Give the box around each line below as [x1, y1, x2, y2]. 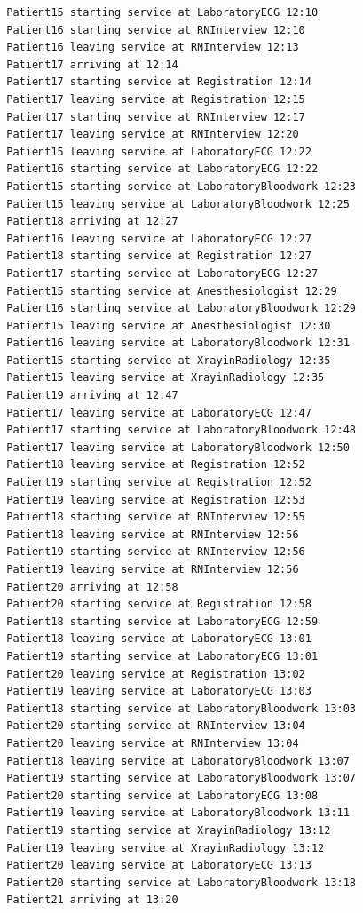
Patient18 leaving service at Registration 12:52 [6, 458, 305, 472]
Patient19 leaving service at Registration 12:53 [6, 493, 305, 506]
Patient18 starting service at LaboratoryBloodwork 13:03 [6, 702, 357, 715]
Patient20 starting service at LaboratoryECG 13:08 [6, 789, 319, 802]
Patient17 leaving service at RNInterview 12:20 [6, 128, 299, 141]
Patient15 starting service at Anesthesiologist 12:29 [6, 284, 337, 298]
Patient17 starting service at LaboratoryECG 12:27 [6, 266, 319, 280]
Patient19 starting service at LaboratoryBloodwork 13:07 [6, 772, 357, 785]
